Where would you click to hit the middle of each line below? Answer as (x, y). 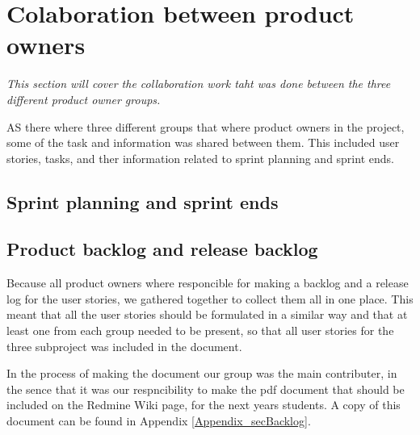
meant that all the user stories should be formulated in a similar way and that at (207, 314)
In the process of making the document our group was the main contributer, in (202, 373)
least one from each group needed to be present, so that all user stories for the (200, 330)
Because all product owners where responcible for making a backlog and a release (208, 283)
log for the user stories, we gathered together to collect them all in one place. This (210, 298)
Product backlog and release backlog (162, 249)
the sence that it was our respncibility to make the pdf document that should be (206, 389)
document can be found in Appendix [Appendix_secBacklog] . (159, 421)
